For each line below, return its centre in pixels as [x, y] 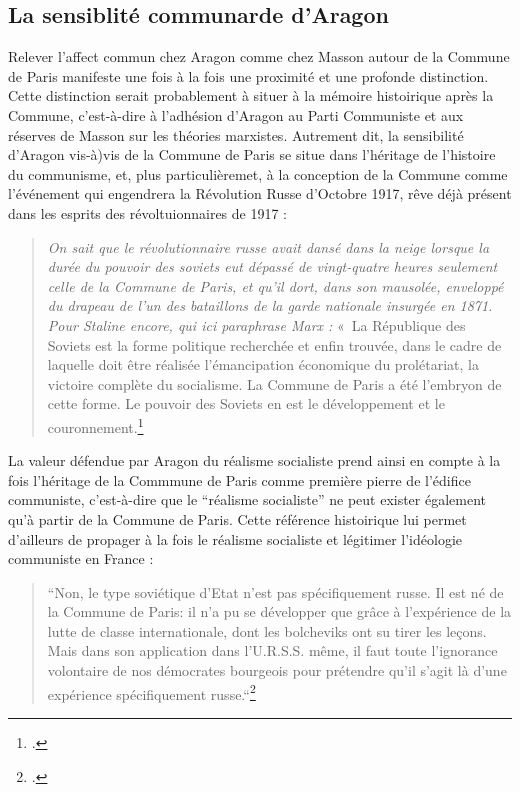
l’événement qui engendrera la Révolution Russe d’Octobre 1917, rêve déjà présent [260, 193]
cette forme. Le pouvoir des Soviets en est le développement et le [246, 403]
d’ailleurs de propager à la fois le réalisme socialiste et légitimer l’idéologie [235, 538]
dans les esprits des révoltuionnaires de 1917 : [148, 212]
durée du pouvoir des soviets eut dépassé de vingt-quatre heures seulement [272, 266]
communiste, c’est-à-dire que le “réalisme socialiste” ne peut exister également [247, 499]
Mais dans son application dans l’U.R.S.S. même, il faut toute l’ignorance [272, 650]
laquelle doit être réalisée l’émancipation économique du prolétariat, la [263, 364]
